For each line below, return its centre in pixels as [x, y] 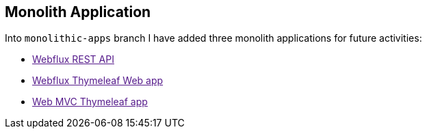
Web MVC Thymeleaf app [90, 102]
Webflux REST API [73, 59]
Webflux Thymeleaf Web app [98, 81]
